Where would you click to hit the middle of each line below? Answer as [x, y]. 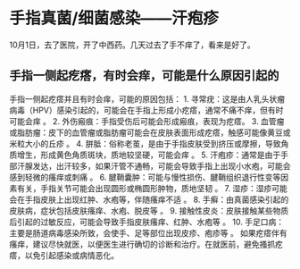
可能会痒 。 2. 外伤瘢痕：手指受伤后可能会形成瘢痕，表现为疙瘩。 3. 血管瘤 [147, 121]
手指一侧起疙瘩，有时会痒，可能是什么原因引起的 [144, 76]
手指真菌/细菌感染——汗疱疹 [114, 18]
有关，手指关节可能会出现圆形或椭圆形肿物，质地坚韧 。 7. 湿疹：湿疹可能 [152, 188]
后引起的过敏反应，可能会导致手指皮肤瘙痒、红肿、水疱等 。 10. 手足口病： [147, 222]
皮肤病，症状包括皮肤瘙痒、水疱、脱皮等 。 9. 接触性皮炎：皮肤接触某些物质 [149, 210]
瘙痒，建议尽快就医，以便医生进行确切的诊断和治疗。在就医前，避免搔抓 [142, 244]
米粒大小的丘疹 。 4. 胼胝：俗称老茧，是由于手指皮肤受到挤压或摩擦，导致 [145, 143]
